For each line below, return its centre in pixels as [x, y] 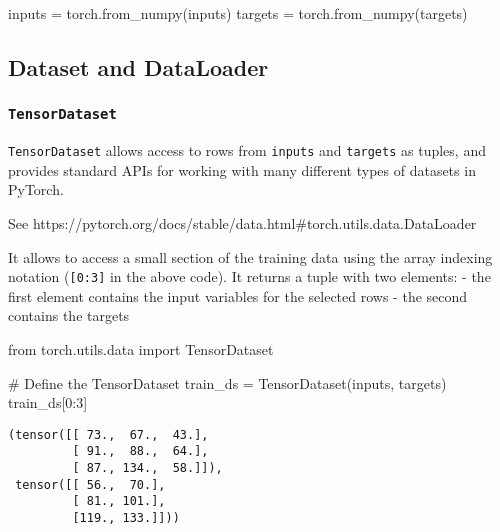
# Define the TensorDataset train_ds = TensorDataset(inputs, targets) [227, 382]
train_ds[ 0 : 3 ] [48, 402]
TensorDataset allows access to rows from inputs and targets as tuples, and [247, 150]
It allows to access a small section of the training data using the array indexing [250, 256]
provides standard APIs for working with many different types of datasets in [242, 169]
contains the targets [69, 315]
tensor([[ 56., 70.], [90, 484]
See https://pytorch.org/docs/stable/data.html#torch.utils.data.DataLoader [242, 223]
